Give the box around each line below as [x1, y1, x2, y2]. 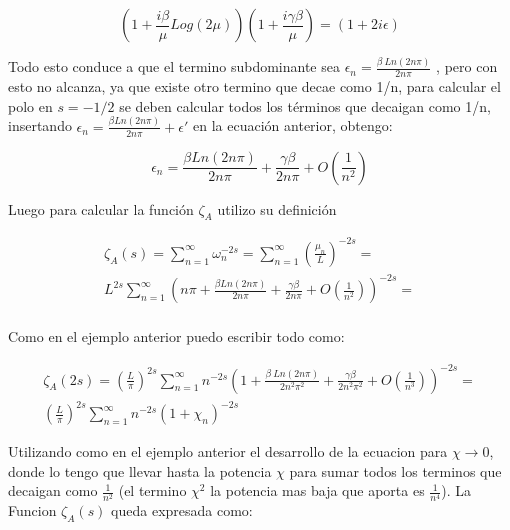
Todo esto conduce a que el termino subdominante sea [8, 56, 340, 77]
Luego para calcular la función [8, 198, 194, 219]
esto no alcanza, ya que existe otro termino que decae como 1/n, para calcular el [8, 76, 501, 97]
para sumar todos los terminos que [289, 460, 502, 481]
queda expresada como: [111, 500, 253, 521]
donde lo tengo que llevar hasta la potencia [8, 460, 272, 481]
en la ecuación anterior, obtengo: [193, 115, 393, 136]
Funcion [8, 500, 57, 521]
